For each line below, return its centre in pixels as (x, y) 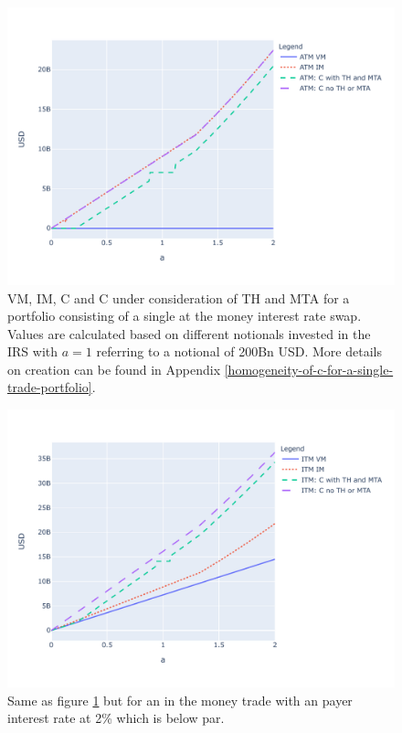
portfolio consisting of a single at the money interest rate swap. (185, 316)
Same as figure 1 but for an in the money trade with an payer (180, 700)
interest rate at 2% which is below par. (116, 718)
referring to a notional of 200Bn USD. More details (239, 351)
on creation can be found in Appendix (114, 369)
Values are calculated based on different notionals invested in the (189, 333)
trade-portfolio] (50, 387)
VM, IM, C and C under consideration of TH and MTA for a (179, 297)
